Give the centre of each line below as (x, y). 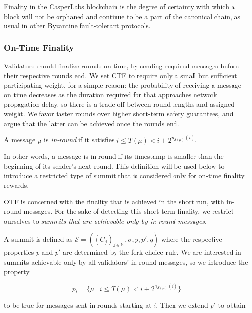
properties (19, 252)
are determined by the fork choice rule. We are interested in (152, 252)
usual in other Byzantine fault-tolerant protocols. (77, 26)
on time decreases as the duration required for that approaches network (111, 94)
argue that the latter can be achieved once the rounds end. (92, 123)
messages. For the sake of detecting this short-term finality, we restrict (129, 211)
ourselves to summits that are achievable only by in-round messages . (105, 220)
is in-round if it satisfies (79, 140)
